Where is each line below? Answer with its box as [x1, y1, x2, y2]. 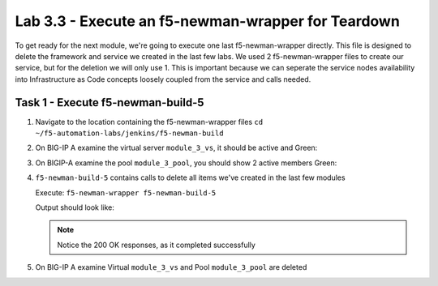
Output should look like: [35, 203, 115, 212]
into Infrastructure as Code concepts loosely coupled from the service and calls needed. [15, 74, 311, 84]
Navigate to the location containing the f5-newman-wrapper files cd [35, 117, 264, 126]
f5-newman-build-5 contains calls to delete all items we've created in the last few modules [35, 173, 346, 182]
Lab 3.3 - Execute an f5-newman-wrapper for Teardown [15, 12, 401, 30]
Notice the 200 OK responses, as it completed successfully [57, 240, 255, 250]
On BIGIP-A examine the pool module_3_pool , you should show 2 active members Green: [35, 158, 337, 168]
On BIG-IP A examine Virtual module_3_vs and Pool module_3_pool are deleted [35, 263, 307, 272]
